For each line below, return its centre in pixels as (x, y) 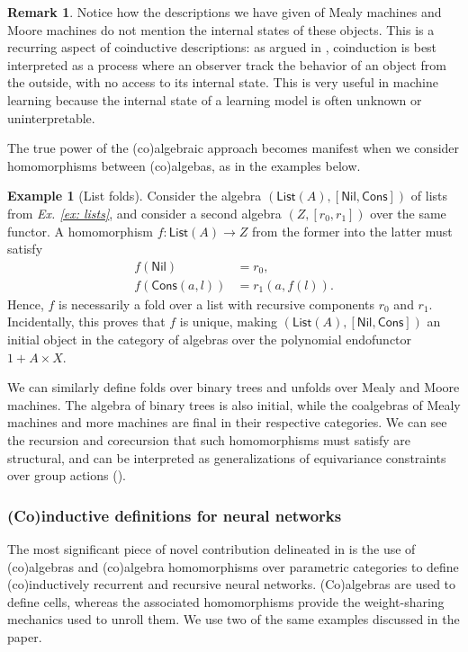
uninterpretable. (51, 117)
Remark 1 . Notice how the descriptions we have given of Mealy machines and (225, 12)
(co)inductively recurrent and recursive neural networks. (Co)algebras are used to (232, 584)
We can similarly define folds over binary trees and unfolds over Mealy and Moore (234, 387)
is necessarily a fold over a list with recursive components (217, 304)
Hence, (26, 304)
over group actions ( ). (67, 475)
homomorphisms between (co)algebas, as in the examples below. (184, 165)
